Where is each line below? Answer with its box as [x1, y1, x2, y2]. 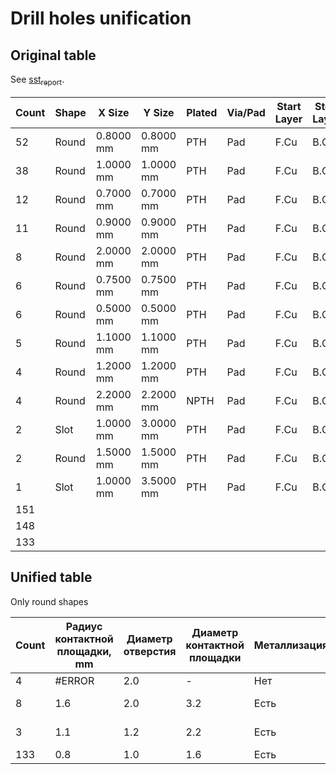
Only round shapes [10, 595, 89, 607]
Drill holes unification [10, 7, 192, 30]
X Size [98, 105, 130, 119]
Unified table [10, 569, 93, 586]
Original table [10, 47, 97, 64]
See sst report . [10, 73, 65, 87]
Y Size [143, 105, 175, 119]
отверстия [123, 644, 177, 658]
